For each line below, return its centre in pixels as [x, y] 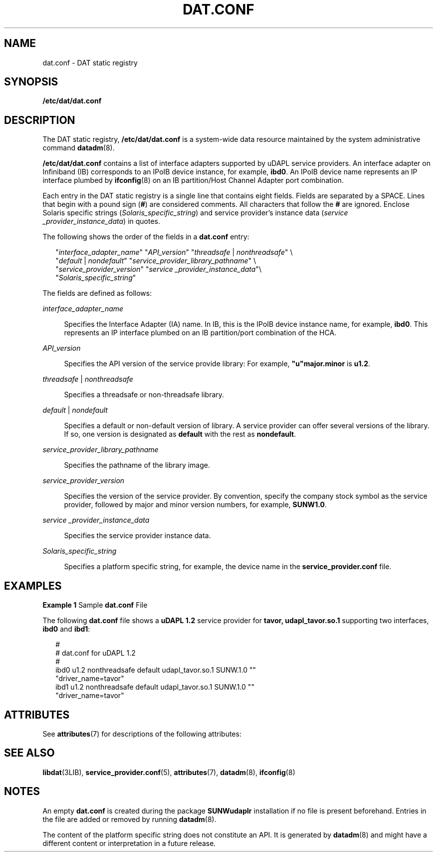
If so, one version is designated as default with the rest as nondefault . [180, 434]
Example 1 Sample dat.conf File [95, 605]
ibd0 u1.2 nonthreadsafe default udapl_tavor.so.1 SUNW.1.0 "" [156, 670]
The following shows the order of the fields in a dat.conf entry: [146, 237]
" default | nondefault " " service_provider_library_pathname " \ [156, 261]
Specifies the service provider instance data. [137, 536]
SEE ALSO [29, 753]
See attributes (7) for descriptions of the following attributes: [142, 734]
